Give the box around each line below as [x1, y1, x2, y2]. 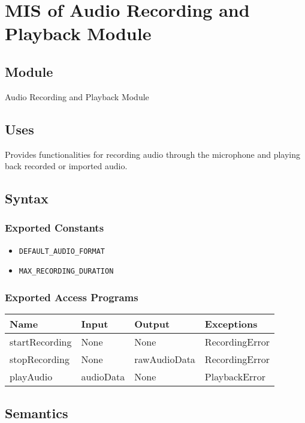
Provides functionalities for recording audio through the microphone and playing [5, 148, 301, 160]
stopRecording [10, 352, 70, 367]
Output [134, 317, 170, 331]
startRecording [10, 335, 72, 349]
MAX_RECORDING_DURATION [19, 267, 114, 276]
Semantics [5, 403, 68, 422]
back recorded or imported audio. [5, 160, 128, 172]
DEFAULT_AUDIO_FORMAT [19, 247, 105, 256]
